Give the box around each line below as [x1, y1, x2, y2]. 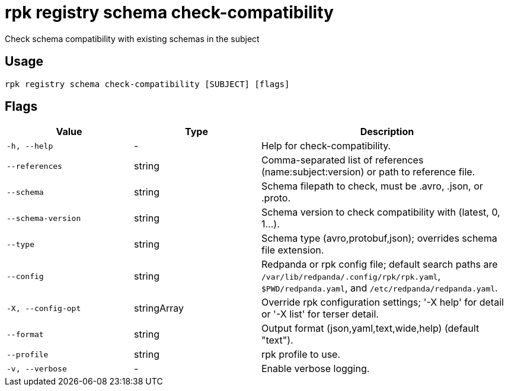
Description [360, 126, 414, 138]
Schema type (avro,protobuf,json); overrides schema [261, 232, 497, 245]
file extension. [261, 244, 324, 257]
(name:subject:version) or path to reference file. [261, 166, 475, 178]
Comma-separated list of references [261, 154, 424, 166]
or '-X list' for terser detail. [261, 308, 379, 321]
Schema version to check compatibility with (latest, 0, [261, 206, 500, 219]
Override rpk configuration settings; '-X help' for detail [261, 296, 504, 309]
